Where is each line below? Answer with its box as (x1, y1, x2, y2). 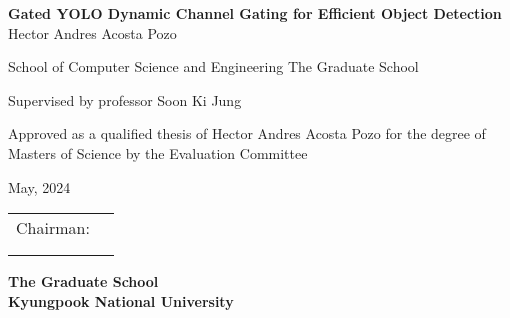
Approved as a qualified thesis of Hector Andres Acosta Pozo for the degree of (8, 123, 486, 144)
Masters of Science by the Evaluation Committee (8, 142, 308, 163)
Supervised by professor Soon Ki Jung (8, 89, 242, 110)
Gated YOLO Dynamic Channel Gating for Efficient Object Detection (8, 3, 502, 23)
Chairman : (16, 216, 90, 240)
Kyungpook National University (8, 290, 234, 311)
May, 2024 (8, 176, 71, 197)
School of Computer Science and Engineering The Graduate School (8, 56, 419, 77)
